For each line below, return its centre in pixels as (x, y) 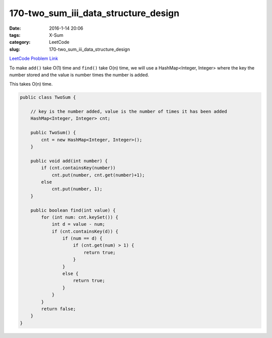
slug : (15, 49)
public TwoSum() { (53, 133)
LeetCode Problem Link (34, 58)
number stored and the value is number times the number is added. (79, 75)
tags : (15, 35)
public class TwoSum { (48, 97)
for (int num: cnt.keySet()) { (80, 217)
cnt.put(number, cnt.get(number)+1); (98, 175)
